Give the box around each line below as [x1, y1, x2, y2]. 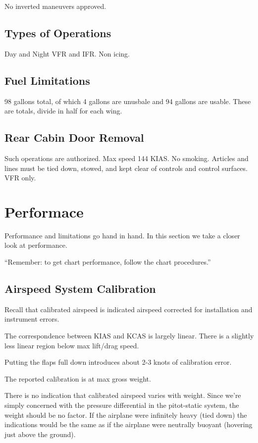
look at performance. [4, 240, 67, 250]
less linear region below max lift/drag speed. [4, 340, 139, 350]
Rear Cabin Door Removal [4, 130, 144, 145]
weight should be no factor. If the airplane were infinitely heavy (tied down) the [4, 409, 247, 420]
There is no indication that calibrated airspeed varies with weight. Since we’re [4, 390, 241, 400]
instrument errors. [4, 314, 59, 324]
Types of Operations [4, 25, 111, 40]
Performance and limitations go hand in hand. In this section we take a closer [4, 230, 240, 240]
